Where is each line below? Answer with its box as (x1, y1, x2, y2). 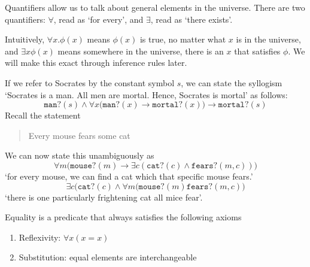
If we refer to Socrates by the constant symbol (5, 76, 175, 89)
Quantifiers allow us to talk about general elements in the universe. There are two (5, 1, 305, 13)
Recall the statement (5, 109, 81, 122)
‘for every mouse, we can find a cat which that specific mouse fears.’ (5, 169, 253, 182)
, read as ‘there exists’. (150, 13, 233, 25)
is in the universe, (236, 33, 301, 45)
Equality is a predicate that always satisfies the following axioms (5, 211, 242, 223)
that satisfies (234, 44, 281, 57)
